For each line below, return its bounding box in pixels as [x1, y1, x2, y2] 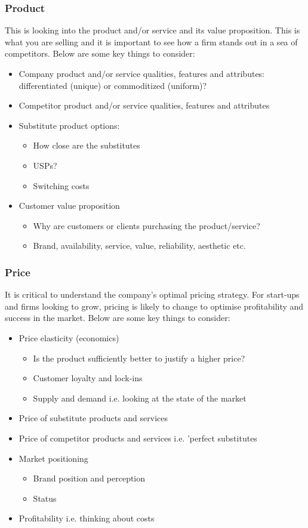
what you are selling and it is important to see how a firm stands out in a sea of [5, 35, 298, 48]
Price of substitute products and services [19, 412, 168, 424]
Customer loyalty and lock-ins [33, 372, 143, 384]
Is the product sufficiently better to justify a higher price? [33, 351, 245, 364]
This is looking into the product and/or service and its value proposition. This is [5, 24, 300, 36]
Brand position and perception [33, 472, 146, 484]
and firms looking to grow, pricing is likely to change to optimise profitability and [5, 299, 304, 312]
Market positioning [19, 452, 88, 464]
